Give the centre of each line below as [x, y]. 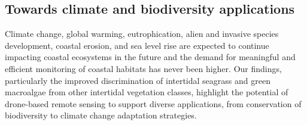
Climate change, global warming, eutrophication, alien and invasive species [142, 34]
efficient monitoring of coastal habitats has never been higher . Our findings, [143, 68]
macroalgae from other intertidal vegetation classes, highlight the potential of [147, 92]
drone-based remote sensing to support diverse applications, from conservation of [153, 103]
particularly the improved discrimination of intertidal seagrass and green [138, 80]
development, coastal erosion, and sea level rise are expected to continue [137, 45]
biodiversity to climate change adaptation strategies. [101, 115]
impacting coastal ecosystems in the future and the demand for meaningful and [150, 57]
